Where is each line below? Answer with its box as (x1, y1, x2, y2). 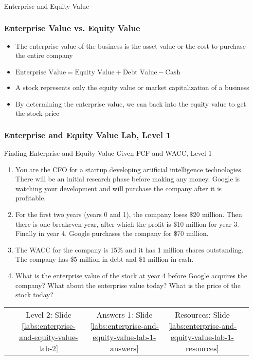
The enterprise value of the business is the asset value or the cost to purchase (15, 40, 246, 51)
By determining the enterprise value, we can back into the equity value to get (15, 98, 246, 108)
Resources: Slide (175, 308, 230, 320)
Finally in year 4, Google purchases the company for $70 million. (15, 228, 209, 238)
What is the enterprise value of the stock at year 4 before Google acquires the (15, 270, 247, 280)
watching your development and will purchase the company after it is (15, 183, 222, 193)
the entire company (15, 50, 73, 60)
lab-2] (39, 342, 58, 354)
